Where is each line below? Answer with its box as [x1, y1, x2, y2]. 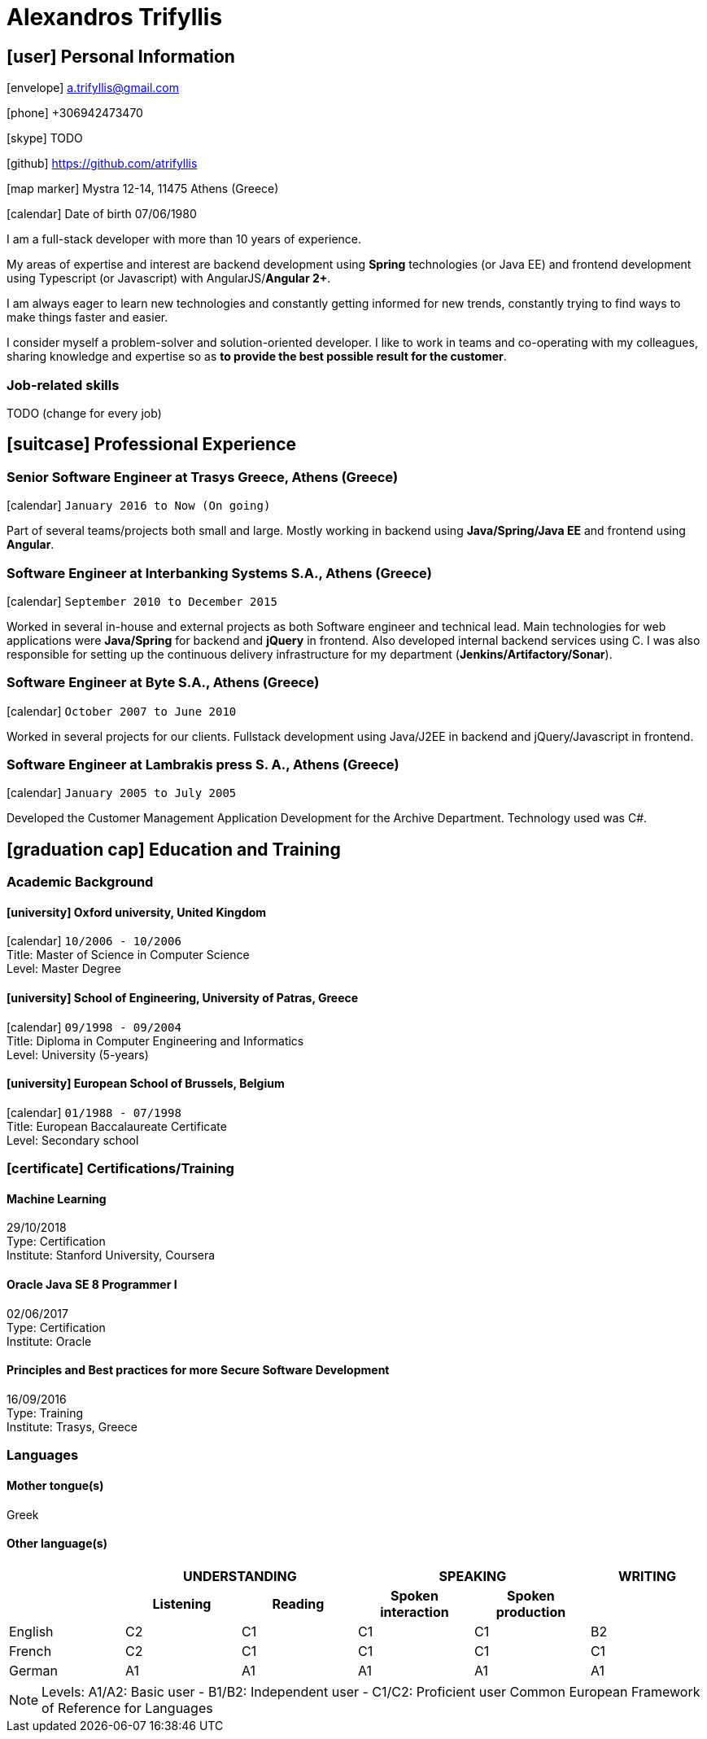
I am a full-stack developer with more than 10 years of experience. [7, 232, 362, 247]
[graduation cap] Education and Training [7, 839, 341, 860]
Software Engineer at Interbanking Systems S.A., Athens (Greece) [7, 564, 433, 581]
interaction [380, 1603, 449, 1620]
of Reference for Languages [41, 1699, 213, 1716]
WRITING [618, 1567, 676, 1584]
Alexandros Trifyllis [7, 3, 223, 31]
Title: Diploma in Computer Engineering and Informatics [7, 1033, 304, 1048]
